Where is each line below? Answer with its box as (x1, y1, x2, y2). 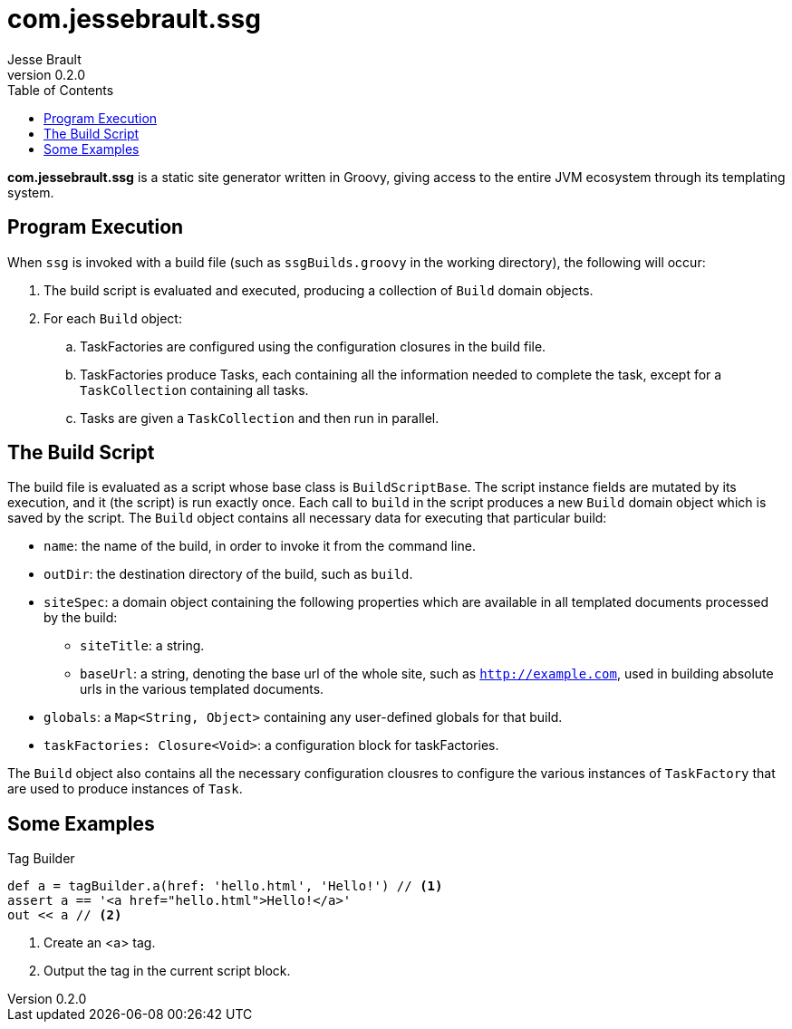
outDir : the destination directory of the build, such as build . (43, 566, 413, 582)
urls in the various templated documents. (80, 681, 324, 697)
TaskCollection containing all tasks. (80, 381, 309, 398)
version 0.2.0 (7, 66, 85, 82)
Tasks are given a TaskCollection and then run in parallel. (80, 409, 439, 426)
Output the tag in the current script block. (43, 963, 291, 979)
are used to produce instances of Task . (7, 781, 243, 797)
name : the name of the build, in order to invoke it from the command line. (43, 538, 476, 554)
